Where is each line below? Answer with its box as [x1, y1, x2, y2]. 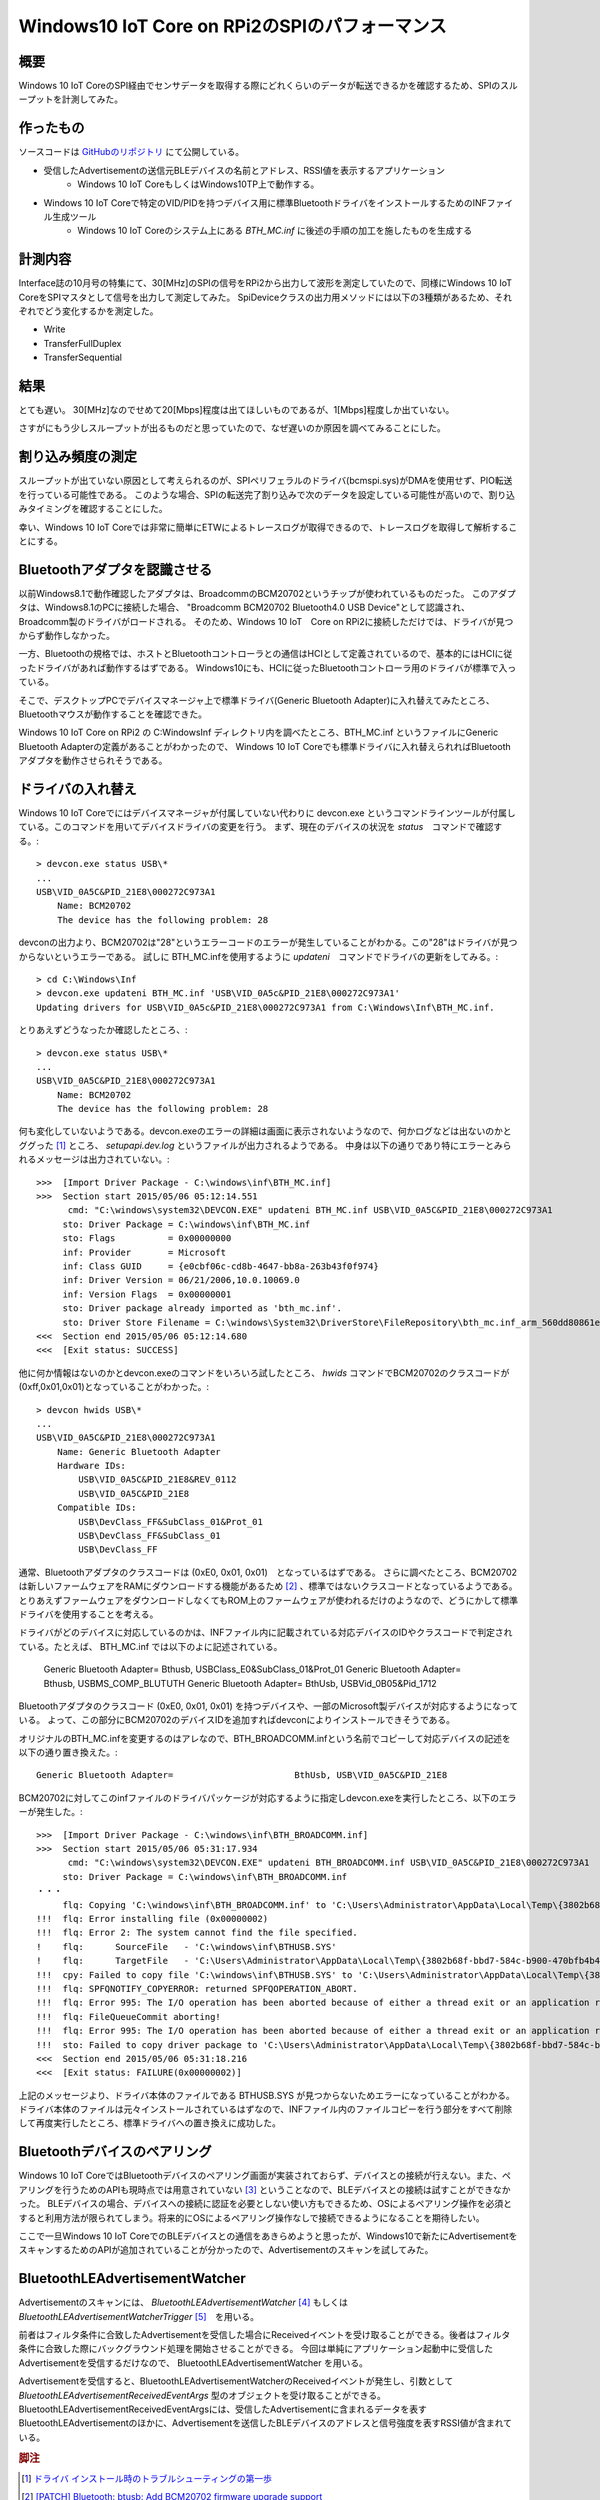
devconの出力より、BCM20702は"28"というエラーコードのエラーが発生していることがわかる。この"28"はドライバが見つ [18, 936, 518, 949]
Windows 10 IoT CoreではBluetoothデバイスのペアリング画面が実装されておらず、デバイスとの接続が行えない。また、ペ [18, 2170, 512, 2182]
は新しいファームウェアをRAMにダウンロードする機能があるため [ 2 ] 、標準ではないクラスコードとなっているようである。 [18, 1580, 519, 1592]
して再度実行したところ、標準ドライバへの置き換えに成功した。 [18, 2117, 282, 2129]
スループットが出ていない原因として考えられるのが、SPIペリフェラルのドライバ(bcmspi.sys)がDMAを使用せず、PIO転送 [18, 475, 513, 487]
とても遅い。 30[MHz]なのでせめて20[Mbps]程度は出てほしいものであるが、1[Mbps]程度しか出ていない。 [18, 404, 455, 416]
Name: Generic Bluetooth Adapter [56, 1446, 222, 1457]
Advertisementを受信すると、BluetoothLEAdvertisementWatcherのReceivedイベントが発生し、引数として [18, 2375, 454, 2387]
